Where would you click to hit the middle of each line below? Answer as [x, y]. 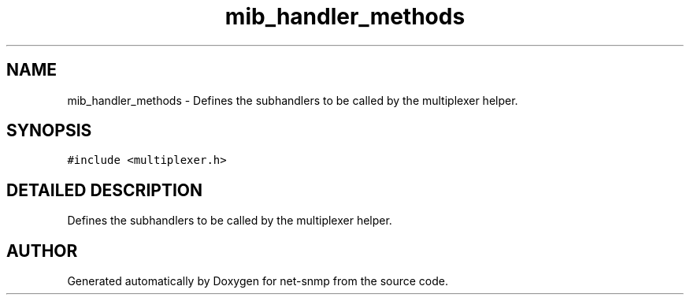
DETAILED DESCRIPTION [105, 190]
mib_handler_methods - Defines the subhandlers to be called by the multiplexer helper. [293, 100]
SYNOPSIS [49, 131]
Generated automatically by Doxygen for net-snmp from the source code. [258, 281]
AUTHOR [42, 251]
